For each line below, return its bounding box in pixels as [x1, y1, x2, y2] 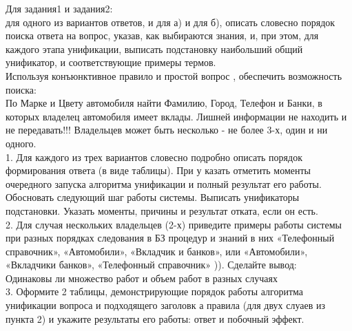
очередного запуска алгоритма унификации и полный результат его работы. [6, 176, 322, 191]
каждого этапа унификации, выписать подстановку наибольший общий [6, 41, 303, 56]
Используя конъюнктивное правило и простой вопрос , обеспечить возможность [6, 68, 342, 83]
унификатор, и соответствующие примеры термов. [6, 55, 216, 70]
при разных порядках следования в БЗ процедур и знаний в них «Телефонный [6, 231, 335, 245]
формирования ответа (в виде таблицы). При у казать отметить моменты [6, 163, 311, 178]
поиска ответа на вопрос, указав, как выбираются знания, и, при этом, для [6, 28, 319, 43]
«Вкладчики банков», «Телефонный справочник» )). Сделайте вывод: [6, 257, 297, 272]
